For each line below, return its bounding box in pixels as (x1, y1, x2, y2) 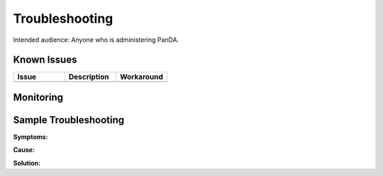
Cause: (13, 145, 35, 154)
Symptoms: (13, 132, 49, 141)
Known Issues (13, 54, 77, 66)
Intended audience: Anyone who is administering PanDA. (13, 35, 179, 44)
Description (68, 72, 109, 82)
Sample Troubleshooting (13, 114, 125, 126)
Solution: (13, 158, 41, 167)
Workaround (119, 72, 163, 82)
